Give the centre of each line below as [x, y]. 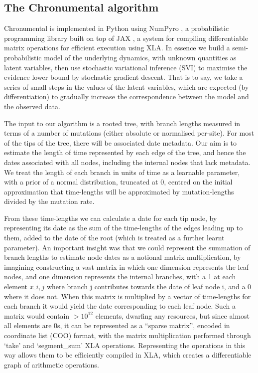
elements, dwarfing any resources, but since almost [172, 315]
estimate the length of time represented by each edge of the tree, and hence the [125, 152]
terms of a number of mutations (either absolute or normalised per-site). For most [129, 133]
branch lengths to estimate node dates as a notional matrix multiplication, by [123, 257]
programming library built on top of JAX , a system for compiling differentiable [126, 38]
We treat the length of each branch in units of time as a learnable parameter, [122, 172]
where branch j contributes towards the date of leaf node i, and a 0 [149, 286]
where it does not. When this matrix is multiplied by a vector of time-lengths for [128, 296]
